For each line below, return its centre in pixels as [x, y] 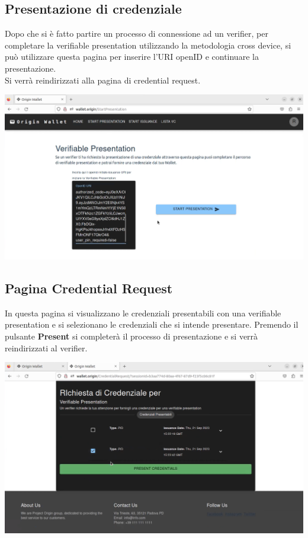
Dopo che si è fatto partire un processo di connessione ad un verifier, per [137, 33]
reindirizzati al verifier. [46, 348]
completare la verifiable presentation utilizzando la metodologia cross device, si [148, 45]
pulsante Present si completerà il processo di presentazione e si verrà [131, 336]
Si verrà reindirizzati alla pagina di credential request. [103, 80]
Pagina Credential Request [89, 288]
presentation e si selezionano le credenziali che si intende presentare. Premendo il [152, 324]
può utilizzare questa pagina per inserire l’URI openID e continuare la [132, 57]
